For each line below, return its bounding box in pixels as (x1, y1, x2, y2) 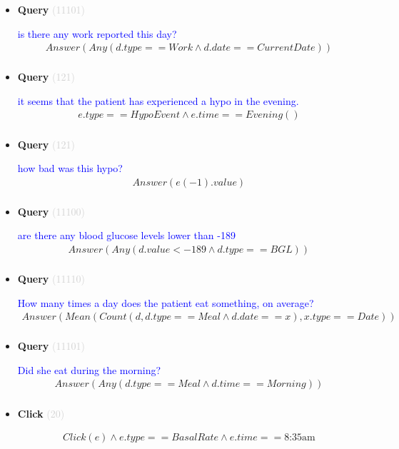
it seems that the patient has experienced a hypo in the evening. (17, 93, 299, 108)
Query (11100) (17, 203, 85, 218)
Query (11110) (17, 271, 85, 286)
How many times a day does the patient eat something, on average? (17, 295, 314, 310)
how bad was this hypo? (17, 161, 123, 176)
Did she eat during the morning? (17, 362, 161, 377)
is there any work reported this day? (17, 26, 177, 41)
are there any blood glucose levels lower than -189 (17, 228, 236, 243)
